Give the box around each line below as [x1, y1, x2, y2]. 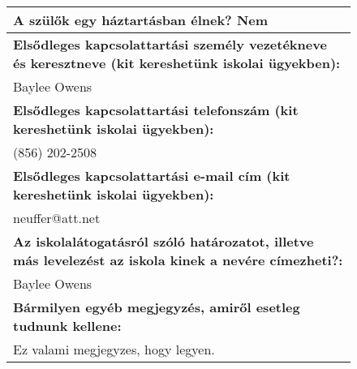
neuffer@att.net [13, 208, 101, 227]
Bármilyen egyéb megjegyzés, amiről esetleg [13, 298, 300, 316]
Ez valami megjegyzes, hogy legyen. [13, 340, 215, 358]
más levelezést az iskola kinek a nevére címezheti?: [13, 251, 343, 269]
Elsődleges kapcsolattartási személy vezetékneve [13, 35, 327, 54]
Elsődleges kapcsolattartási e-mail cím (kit [13, 166, 290, 185]
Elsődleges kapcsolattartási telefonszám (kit [13, 101, 299, 119]
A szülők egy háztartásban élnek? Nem [13, 11, 269, 29]
